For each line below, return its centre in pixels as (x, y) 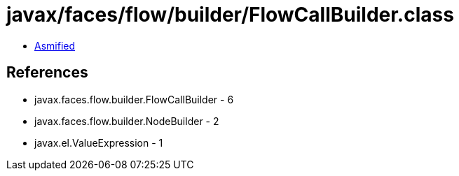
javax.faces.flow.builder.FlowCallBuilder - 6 (134, 99)
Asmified (55, 45)
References (47, 73)
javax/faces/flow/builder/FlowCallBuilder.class (230, 15)
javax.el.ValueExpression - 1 (99, 142)
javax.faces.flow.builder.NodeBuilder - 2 (127, 121)
